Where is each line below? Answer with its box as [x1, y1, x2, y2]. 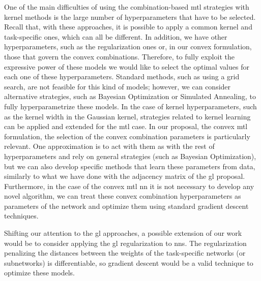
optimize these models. [4, 267, 75, 278]
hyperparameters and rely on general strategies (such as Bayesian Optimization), [4, 150, 256, 161]
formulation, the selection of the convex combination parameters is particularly [4, 131, 250, 141]
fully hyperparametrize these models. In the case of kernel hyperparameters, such [4, 101, 257, 111]
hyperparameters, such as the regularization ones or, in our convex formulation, [4, 41, 252, 52]
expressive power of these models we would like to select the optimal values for [4, 61, 249, 72]
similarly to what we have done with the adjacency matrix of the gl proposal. [4, 171, 245, 181]
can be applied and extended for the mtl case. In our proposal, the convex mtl [4, 121, 248, 132]
